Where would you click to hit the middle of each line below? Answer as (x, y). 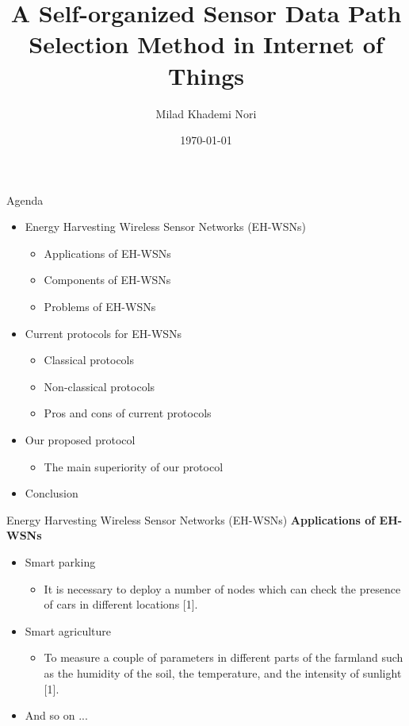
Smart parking (60, 562)
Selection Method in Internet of (206, 44)
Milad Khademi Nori (206, 113)
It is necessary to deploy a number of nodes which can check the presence (222, 588)
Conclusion (52, 493)
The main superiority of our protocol (134, 466)
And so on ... (56, 715)
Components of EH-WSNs (107, 280)
